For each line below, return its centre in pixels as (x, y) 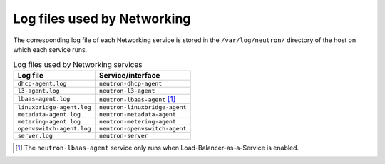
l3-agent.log (38, 90)
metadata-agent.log (49, 114)
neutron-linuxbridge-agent (143, 107)
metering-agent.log (49, 121)
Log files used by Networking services (78, 64)
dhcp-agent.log (42, 83)
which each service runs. (50, 49)
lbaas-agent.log (44, 99)
